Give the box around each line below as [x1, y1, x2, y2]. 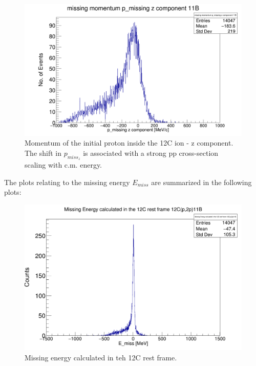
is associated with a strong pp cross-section [83, 147, 219, 158]
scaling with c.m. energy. [25, 159, 102, 170]
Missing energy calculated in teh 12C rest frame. [25, 352, 177, 362]
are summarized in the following [151, 176, 252, 187]
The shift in [25, 147, 62, 158]
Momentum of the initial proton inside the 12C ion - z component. [25, 137, 233, 148]
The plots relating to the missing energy [4, 176, 130, 187]
